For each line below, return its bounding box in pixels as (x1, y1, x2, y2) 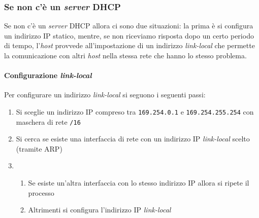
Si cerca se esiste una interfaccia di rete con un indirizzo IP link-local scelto (16, 133, 250, 144)
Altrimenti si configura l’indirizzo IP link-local (28, 204, 171, 215)
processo (28, 187, 54, 198)
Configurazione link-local (4, 70, 92, 81)
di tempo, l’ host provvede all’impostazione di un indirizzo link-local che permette (4, 40, 255, 51)
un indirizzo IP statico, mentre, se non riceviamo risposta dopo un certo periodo (4, 30, 254, 41)
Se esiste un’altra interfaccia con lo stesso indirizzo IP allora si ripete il (28, 177, 249, 188)
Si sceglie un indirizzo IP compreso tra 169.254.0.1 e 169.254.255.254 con (16, 106, 254, 117)
